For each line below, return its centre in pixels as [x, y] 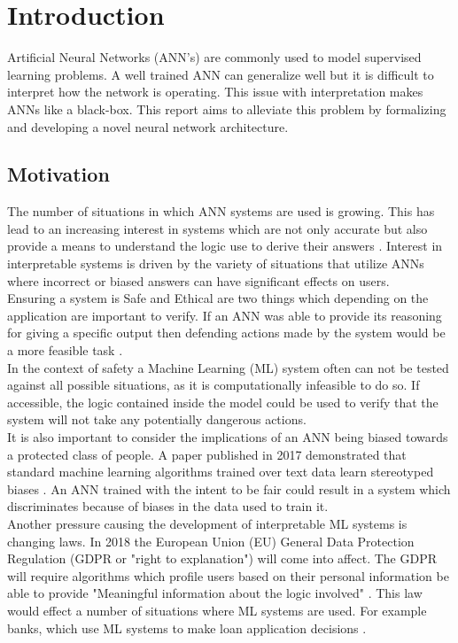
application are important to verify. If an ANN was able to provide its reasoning [225, 315]
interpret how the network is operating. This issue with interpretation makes [215, 92]
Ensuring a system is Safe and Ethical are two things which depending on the [218, 298]
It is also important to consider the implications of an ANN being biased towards [228, 437]
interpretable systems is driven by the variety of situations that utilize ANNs [216, 263]
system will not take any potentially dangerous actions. [157, 419]
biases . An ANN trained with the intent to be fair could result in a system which [229, 488]
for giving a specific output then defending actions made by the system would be [226, 333]
